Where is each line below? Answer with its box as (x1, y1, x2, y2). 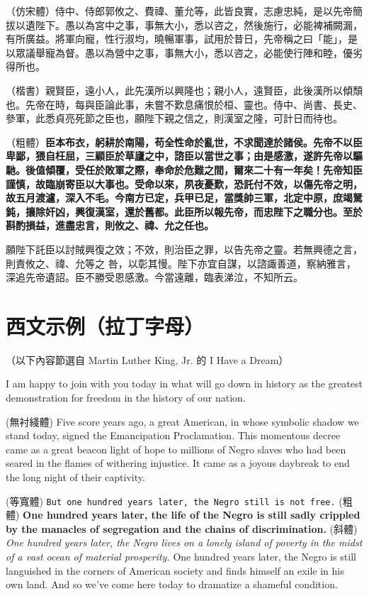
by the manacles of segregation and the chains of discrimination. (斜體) (6, 521, 358, 536)
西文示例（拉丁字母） (6, 311, 205, 340)
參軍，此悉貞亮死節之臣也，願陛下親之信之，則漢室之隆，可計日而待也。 (6, 111, 343, 126)
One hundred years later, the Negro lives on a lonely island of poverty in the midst (6, 535, 363, 550)
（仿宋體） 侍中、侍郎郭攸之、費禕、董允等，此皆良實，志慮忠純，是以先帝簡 (6, 4, 363, 18)
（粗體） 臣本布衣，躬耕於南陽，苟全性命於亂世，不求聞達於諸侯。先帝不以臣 (6, 134, 363, 149)
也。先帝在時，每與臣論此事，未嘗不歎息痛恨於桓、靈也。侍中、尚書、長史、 (6, 96, 363, 111)
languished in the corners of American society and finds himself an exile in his (6, 563, 344, 578)
